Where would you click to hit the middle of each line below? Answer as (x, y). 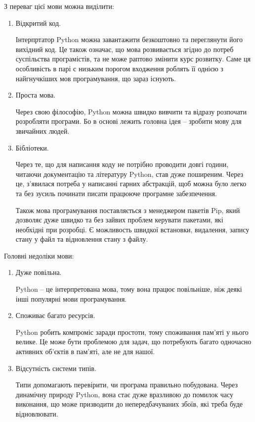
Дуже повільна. (39, 272)
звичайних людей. (42, 131)
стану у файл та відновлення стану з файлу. (82, 239)
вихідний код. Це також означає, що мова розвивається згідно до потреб (125, 49)
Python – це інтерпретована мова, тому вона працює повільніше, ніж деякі (129, 289)
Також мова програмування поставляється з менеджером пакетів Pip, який (128, 210)
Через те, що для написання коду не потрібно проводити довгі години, (122, 164)
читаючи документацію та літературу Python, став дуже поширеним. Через (129, 174)
